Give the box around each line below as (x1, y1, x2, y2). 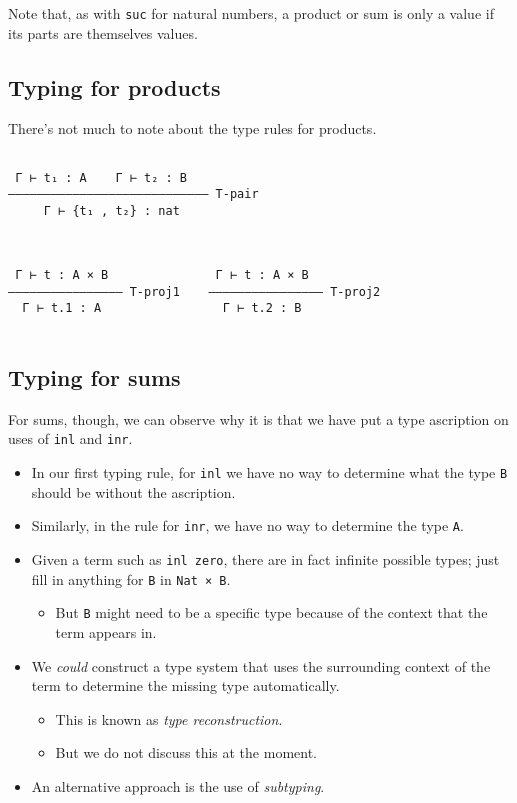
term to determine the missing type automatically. (31, 675, 340, 696)
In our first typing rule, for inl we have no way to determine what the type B (31, 462, 508, 483)
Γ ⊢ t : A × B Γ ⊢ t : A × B (15, 267, 309, 282)
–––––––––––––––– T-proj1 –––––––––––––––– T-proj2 (8, 284, 381, 299)
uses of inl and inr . (8, 428, 133, 449)
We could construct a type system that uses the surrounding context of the (31, 655, 491, 676)
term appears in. (55, 621, 157, 642)
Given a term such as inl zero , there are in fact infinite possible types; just (31, 548, 500, 569)
